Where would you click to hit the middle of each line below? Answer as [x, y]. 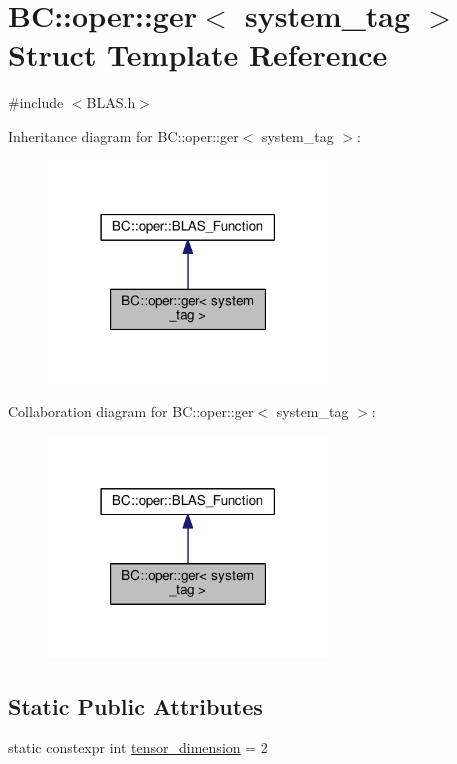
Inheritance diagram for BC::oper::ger [123, 135]
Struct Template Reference [198, 54]
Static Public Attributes [135, 705]
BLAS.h [111, 102]
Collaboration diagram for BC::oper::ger [131, 410]
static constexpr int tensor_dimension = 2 [138, 747]
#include [36, 102]
